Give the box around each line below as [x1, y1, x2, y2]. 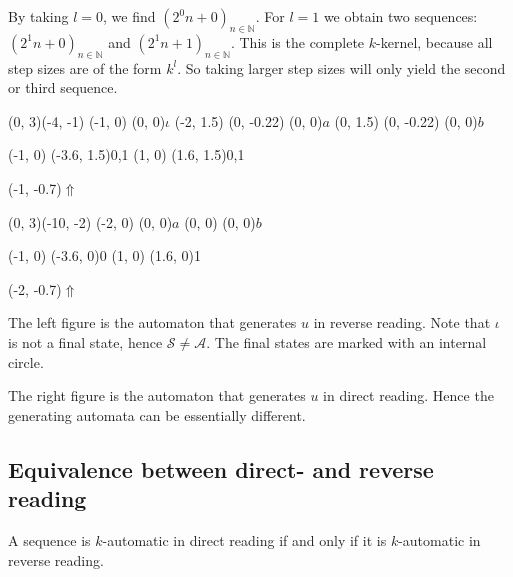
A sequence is [8, 529, 91, 550]
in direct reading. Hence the [323, 385, 494, 406]
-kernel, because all [376, 31, 493, 52]
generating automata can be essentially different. [8, 404, 306, 425]
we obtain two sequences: [323, 6, 478, 26]
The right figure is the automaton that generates [8, 385, 306, 406]
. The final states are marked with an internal [206, 331, 487, 352]
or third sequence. [8, 77, 118, 98]
